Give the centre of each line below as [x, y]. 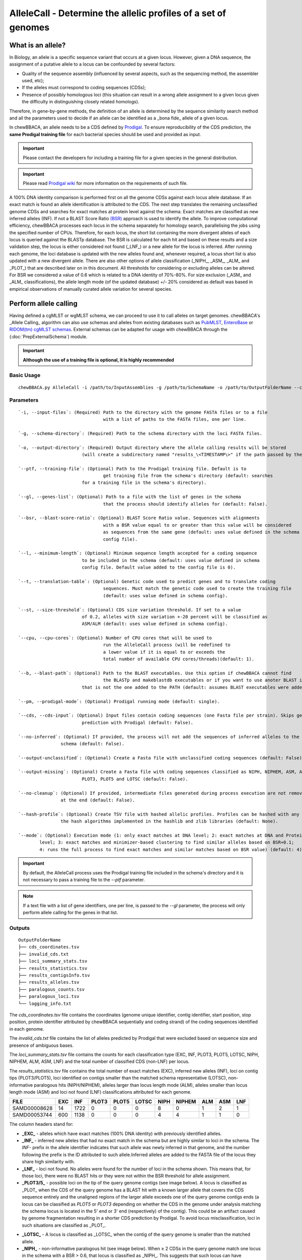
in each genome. [27, 1029]
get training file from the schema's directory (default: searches [188, 476]
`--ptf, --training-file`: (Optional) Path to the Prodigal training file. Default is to [132, 468]
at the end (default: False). [98, 800]
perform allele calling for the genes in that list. [70, 913]
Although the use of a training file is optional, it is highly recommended [99, 360]
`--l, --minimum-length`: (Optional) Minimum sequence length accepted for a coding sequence [138, 553]
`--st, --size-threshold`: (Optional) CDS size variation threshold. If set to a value [130, 610]
